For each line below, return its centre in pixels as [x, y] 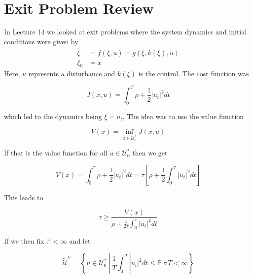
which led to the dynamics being [53, 116]
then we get [150, 153]
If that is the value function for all [56, 153]
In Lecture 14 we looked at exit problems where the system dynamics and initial [126, 32]
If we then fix [24, 241]
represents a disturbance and [72, 74]
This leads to [24, 197]
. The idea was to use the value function [183, 116]
